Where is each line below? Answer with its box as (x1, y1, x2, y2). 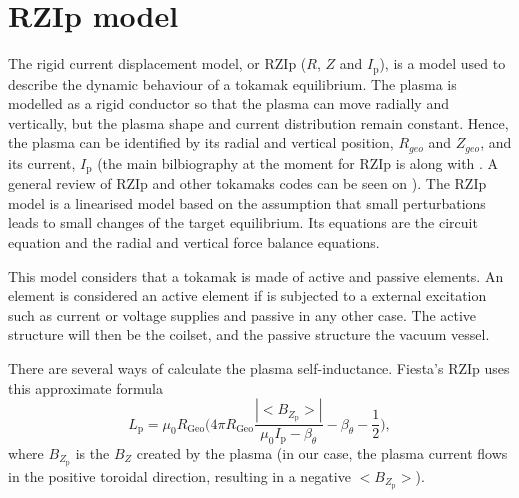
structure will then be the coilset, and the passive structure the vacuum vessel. (8, 324, 490, 345)
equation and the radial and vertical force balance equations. (8, 232, 380, 253)
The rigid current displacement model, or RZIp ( (8, 53, 307, 74)
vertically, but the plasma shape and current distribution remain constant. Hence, (8, 112, 509, 133)
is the (75, 443, 110, 464)
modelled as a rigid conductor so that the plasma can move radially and (8, 93, 449, 114)
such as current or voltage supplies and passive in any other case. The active (8, 304, 477, 325)
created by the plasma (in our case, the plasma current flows (136, 443, 508, 464)
